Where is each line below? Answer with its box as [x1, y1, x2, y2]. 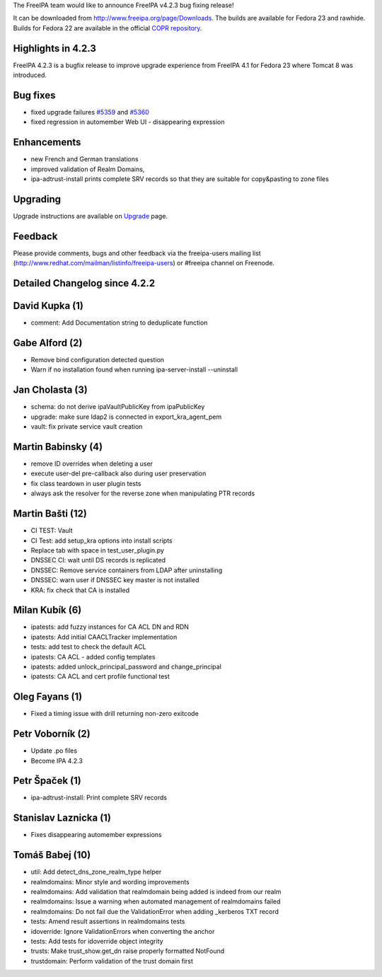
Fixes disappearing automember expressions [30, 831, 162, 839]
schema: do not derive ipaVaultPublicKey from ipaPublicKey [30, 403, 205, 411]
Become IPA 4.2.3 [30, 756, 83, 765]
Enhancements [13, 137, 81, 149]
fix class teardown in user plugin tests [30, 479, 141, 487]
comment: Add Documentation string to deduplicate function [30, 318, 208, 327]
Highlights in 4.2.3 [13, 42, 97, 54]
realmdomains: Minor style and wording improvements [30, 877, 190, 886]
